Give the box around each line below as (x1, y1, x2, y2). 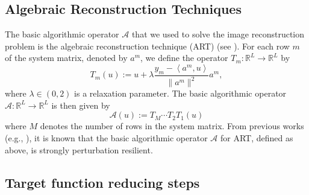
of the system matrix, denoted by (5, 51, 128, 64)
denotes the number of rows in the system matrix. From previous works (40, 120, 304, 132)
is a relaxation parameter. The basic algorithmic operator (74, 87, 287, 100)
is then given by (51, 98, 110, 111)
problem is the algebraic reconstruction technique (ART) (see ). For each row (5, 39, 290, 52)
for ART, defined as (220, 131, 293, 144)
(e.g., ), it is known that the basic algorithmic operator (5, 131, 208, 144)
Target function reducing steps (5, 173, 200, 191)
